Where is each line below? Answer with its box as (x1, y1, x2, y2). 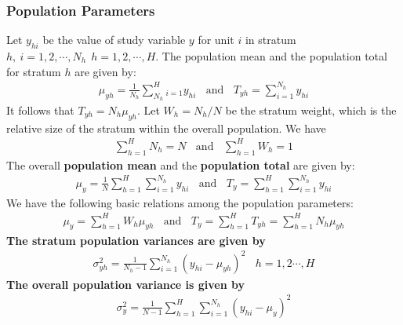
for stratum (6, 63, 61, 79)
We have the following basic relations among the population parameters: (6, 194, 354, 210)
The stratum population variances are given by (6, 232, 266, 248)
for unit (198, 31, 234, 48)
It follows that (6, 101, 74, 118)
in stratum (245, 31, 296, 48)
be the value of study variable (42, 31, 186, 48)
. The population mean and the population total (155, 48, 387, 64)
